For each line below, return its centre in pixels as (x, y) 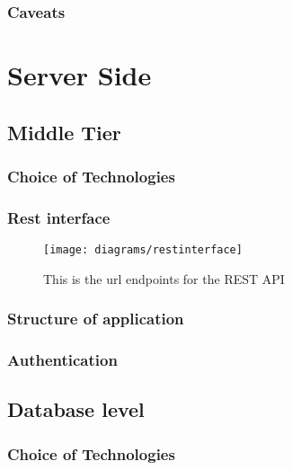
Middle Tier (64, 132)
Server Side (80, 75)
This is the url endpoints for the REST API (164, 278)
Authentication (62, 360)
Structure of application (96, 319)
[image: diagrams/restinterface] (143, 250)
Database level (76, 409)
